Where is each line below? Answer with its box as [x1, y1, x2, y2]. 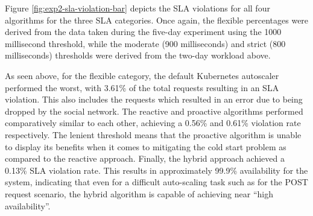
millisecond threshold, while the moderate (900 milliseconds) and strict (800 [5, 37, 286, 49]
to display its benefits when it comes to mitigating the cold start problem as [5, 140, 286, 153]
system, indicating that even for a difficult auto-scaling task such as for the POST [5, 176, 308, 188]
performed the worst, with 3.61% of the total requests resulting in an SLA [5, 81, 279, 94]
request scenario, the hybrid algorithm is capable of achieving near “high [5, 187, 273, 200]
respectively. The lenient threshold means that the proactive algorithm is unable [5, 128, 302, 141]
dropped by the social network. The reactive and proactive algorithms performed [5, 104, 303, 117]
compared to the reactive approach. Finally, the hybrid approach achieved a [5, 152, 285, 165]
